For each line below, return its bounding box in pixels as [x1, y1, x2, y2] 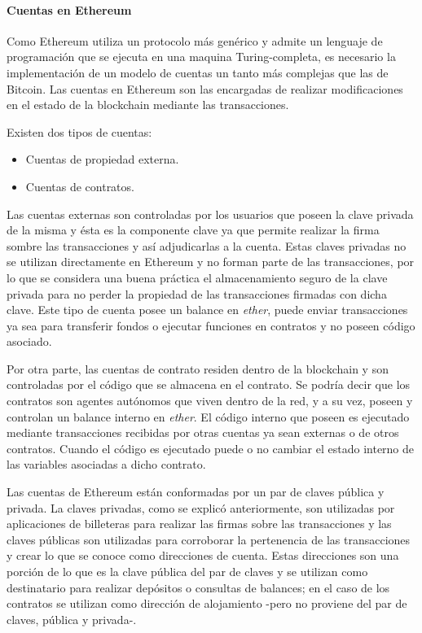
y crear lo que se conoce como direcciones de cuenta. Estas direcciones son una [7, 547, 399, 564]
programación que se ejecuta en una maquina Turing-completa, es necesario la [7, 48, 396, 65]
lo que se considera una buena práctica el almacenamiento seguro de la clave [7, 268, 388, 286]
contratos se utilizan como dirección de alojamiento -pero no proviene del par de [7, 595, 407, 612]
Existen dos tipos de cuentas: [7, 123, 152, 140]
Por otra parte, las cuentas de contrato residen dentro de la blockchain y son [7, 360, 389, 377]
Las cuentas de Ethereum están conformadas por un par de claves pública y [7, 483, 385, 500]
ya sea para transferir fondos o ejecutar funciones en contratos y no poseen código [7, 316, 415, 334]
